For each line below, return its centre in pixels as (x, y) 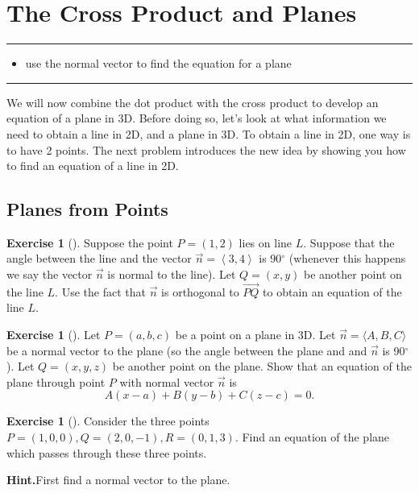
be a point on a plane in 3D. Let (255, 335)
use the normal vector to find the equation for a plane (158, 63)
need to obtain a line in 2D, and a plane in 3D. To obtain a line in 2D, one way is (209, 133)
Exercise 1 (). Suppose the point (90, 242)
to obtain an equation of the (332, 291)
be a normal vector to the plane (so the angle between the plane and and (187, 350)
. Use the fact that (100, 291)
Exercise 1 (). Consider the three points (108, 421)
